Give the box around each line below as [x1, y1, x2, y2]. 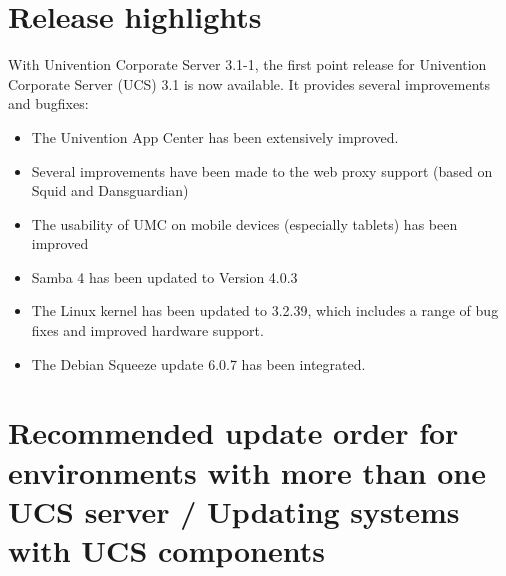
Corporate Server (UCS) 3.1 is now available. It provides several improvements [8, 73, 490, 94]
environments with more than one [8, 451, 486, 492]
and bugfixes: [8, 93, 89, 114]
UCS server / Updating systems [8, 490, 460, 531]
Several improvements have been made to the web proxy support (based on [31, 160, 493, 181]
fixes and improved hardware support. [31, 320, 264, 341]
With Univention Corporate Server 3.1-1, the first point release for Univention [8, 54, 487, 75]
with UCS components [8, 530, 325, 570]
